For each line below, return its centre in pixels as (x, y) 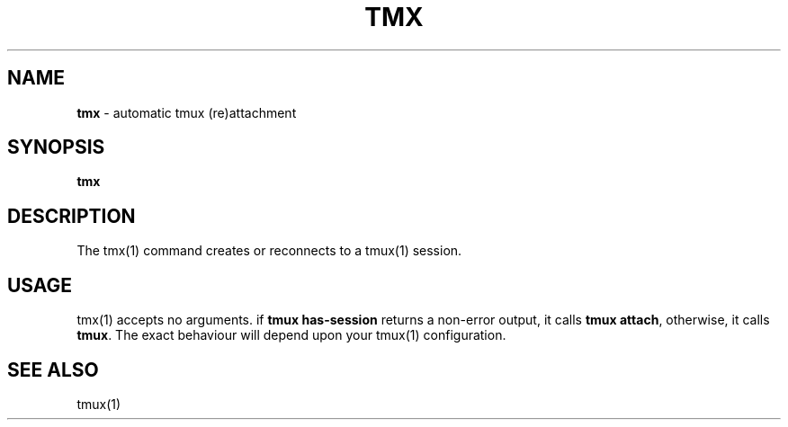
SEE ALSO (53, 369)
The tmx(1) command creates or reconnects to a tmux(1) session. (269, 251)
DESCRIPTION (72, 216)
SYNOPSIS (56, 147)
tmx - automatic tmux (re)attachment (187, 112)
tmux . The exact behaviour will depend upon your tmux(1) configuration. (291, 335)
